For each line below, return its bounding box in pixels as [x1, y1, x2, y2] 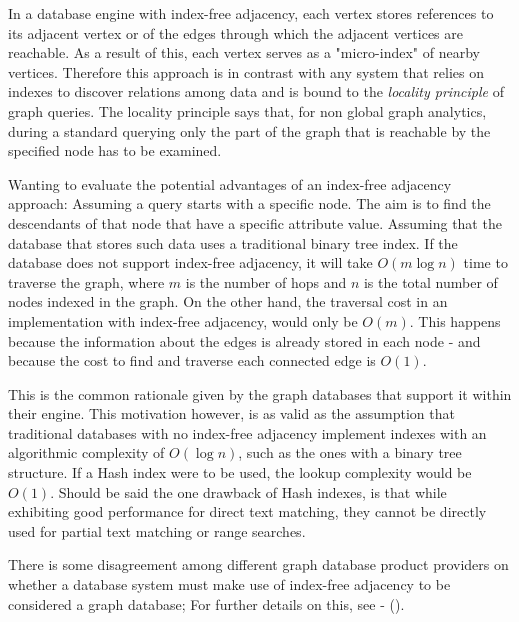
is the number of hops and [185, 271, 347, 292]
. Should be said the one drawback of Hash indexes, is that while [50, 481, 447, 502]
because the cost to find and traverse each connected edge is [8, 350, 376, 371]
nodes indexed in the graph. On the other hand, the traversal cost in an [8, 291, 448, 312]
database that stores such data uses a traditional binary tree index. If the [8, 232, 458, 253]
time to [463, 252, 508, 273]
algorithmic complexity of [8, 442, 165, 463]
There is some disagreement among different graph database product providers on [8, 554, 509, 575]
